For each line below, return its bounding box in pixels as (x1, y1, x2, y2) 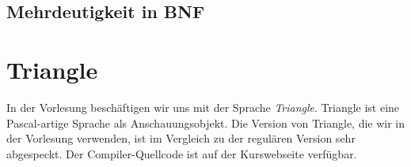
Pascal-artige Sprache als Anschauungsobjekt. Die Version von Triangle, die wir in (6, 114, 405, 131)
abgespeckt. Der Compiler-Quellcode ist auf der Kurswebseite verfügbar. (6, 145, 357, 161)
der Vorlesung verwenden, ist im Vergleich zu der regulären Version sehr (6, 130, 356, 147)
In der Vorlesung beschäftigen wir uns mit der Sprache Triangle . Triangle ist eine (6, 98, 400, 115)
